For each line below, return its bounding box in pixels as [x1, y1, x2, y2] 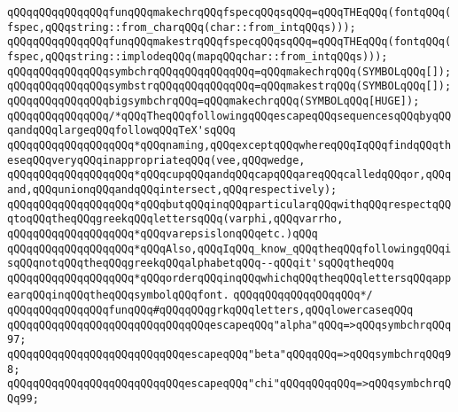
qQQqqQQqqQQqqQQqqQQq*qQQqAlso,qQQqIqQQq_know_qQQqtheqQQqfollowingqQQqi [7, 242, 452, 255]
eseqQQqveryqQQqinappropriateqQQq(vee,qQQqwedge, [7, 153, 306, 167]
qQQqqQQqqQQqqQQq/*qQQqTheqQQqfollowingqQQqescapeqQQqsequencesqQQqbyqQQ [7, 109, 452, 122]
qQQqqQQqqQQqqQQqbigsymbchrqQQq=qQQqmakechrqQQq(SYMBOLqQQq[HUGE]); [7, 94, 420, 107]
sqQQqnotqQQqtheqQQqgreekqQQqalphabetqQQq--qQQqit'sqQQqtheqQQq [7, 257, 394, 270]
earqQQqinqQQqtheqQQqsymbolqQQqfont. [7, 289, 229, 302]
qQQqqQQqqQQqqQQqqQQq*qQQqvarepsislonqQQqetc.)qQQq [7, 227, 318, 240]
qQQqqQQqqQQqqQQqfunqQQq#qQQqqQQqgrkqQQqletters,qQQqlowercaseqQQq [7, 304, 414, 317]
